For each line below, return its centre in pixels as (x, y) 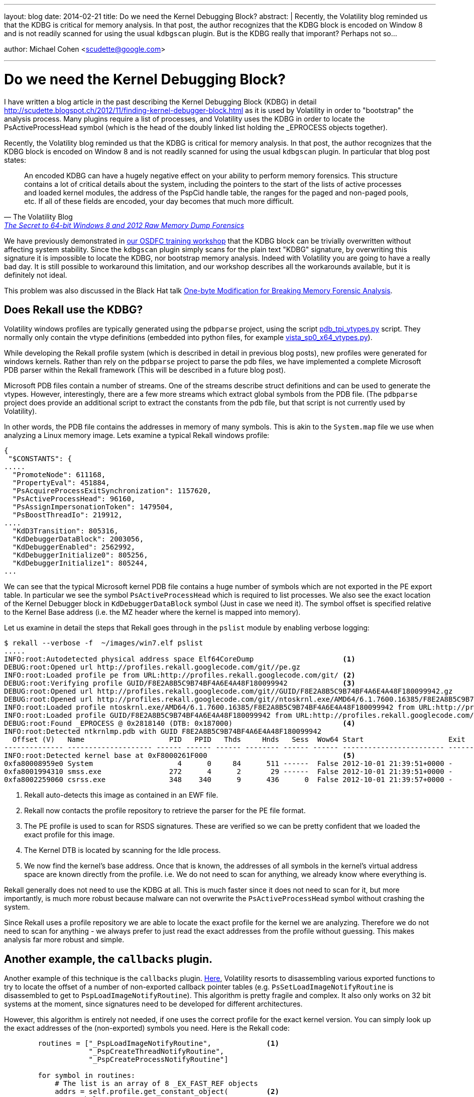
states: (15, 160)
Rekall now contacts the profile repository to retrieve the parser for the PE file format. (165, 811)
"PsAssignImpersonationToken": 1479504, (93, 507)
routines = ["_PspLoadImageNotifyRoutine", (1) (158, 1044)
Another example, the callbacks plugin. (108, 959)
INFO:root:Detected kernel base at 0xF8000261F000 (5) (180, 756)
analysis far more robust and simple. (64, 940)
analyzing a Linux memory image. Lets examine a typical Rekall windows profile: (137, 435)
